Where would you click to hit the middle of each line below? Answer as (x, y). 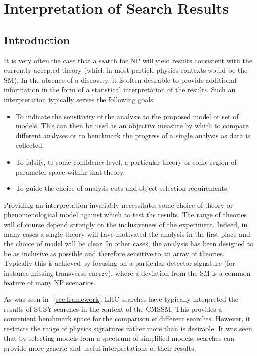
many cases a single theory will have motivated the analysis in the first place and (127, 234)
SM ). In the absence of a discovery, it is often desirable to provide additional (120, 80)
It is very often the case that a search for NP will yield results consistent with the (128, 60)
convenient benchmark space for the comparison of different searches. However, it (127, 319)
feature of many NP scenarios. (50, 282)
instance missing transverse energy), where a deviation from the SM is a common (127, 272)
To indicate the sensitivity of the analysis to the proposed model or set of (127, 116)
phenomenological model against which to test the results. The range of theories (126, 214)
